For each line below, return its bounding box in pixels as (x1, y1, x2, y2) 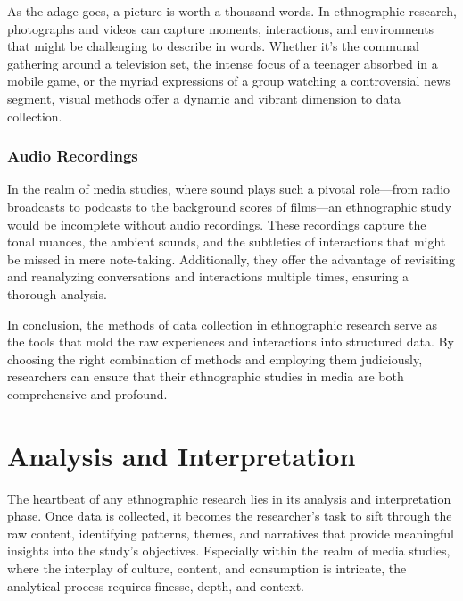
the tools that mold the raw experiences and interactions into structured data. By (7, 332, 454, 351)
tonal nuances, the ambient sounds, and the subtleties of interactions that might (7, 232, 446, 251)
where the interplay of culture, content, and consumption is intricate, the (7, 559, 407, 577)
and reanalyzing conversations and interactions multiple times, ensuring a (7, 267, 409, 286)
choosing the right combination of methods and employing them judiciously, (7, 349, 423, 368)
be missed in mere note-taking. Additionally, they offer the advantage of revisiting (7, 249, 456, 268)
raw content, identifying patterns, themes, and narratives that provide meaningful (7, 523, 454, 542)
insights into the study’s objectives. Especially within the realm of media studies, (7, 541, 451, 560)
